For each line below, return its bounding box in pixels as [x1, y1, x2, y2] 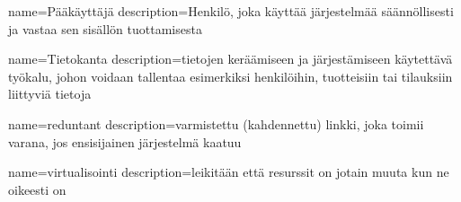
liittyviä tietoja [8, 84, 92, 103]
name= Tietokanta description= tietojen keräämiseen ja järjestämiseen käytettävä [8, 49, 453, 68]
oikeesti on [8, 180, 66, 198]
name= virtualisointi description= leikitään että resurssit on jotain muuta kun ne [8, 162, 449, 181]
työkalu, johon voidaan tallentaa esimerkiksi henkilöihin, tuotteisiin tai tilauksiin [8, 66, 453, 85]
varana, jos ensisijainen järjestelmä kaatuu [8, 132, 242, 151]
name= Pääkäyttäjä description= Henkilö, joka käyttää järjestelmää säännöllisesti [8, 2, 454, 20]
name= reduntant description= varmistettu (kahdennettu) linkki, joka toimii [8, 114, 424, 133]
